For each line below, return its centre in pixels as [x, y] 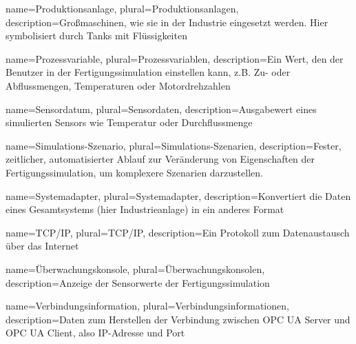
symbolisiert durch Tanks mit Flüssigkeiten [96, 36]
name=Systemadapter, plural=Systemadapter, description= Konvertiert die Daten [178, 195]
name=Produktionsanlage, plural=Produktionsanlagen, [122, 8]
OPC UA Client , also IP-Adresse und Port [95, 333]
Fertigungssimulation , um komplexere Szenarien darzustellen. [134, 172]
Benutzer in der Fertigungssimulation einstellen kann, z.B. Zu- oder [148, 72]
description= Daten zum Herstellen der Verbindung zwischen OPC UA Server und [178, 319]
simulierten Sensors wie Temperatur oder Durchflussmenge [129, 122]
